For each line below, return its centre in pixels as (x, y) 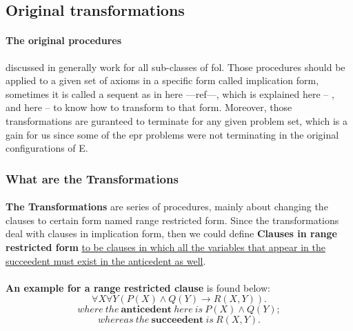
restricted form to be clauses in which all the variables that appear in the (165, 247)
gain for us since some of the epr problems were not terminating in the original (172, 134)
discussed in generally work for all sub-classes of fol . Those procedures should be (175, 67)
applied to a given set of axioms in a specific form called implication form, (162, 80)
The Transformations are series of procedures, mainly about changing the (167, 207)
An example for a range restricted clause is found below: (138, 287)
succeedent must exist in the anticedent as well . (106, 260)
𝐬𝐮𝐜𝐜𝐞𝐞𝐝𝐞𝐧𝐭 (178, 320)
